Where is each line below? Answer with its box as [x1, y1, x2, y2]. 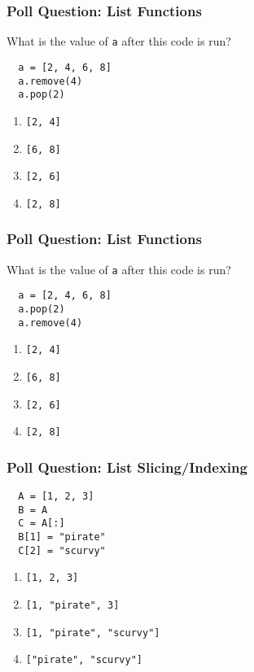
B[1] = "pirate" [18, 531, 106, 543]
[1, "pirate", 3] [25, 600, 120, 612]
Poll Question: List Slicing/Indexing [7, 456, 247, 477]
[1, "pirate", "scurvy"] [25, 626, 160, 639]
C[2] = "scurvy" [18, 544, 106, 556]
